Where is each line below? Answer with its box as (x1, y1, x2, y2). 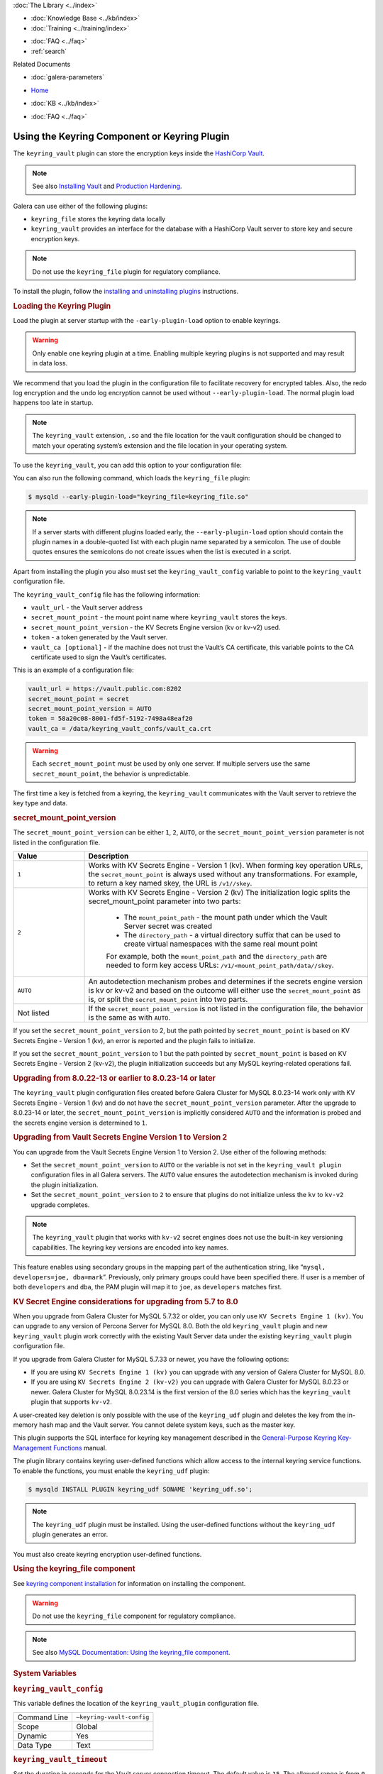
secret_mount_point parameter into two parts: (88, 896, 241, 906)
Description (88, 852, 129, 861)
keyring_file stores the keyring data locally (30, 214, 166, 223)
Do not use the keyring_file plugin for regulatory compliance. (32, 267, 221, 276)
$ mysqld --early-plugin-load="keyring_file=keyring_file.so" (28, 493, 249, 501)
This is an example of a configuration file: (13, 666, 134, 674)
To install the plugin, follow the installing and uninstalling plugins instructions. (13, 287, 239, 295)
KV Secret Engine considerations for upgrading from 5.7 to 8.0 (13, 1296, 238, 1306)
